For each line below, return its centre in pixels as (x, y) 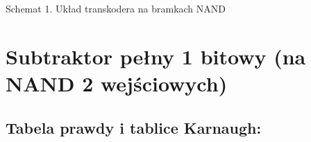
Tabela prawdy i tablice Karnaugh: (134, 127)
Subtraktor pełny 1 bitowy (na (156, 56)
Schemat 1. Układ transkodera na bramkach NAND (116, 8)
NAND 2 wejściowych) (117, 83)
